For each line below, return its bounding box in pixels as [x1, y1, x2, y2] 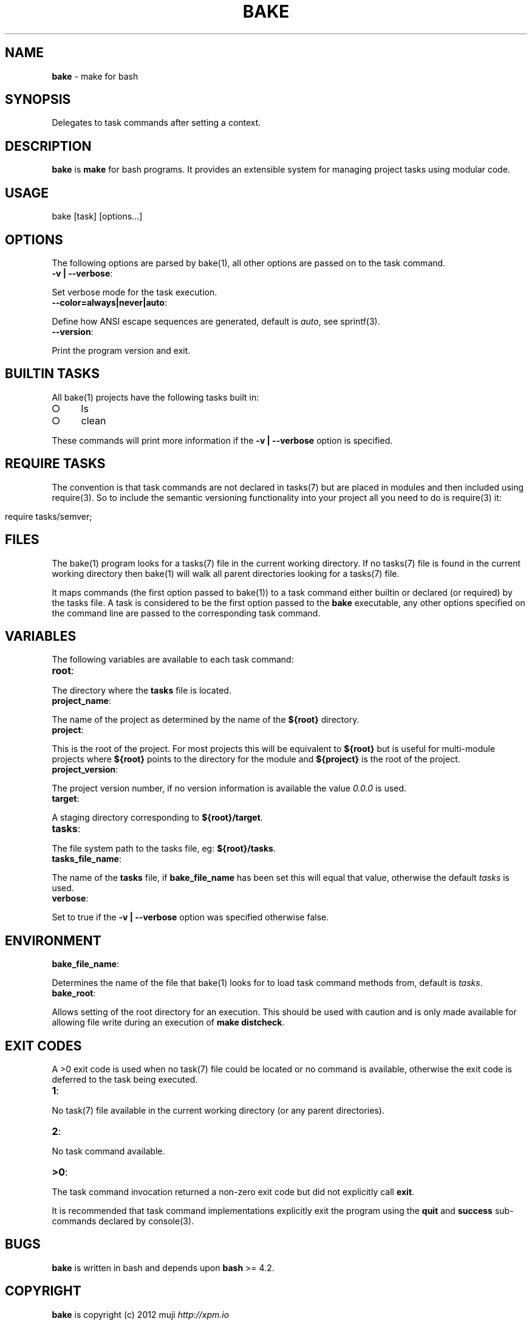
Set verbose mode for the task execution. [52, 286, 217, 297]
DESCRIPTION [5, 138, 92, 154]
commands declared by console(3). [52, 1216, 194, 1227]
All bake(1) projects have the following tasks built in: [52, 391, 259, 402]
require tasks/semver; [5, 511, 92, 522]
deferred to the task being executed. [52, 1074, 198, 1085]
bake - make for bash [52, 71, 138, 81]
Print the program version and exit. [52, 345, 191, 356]
